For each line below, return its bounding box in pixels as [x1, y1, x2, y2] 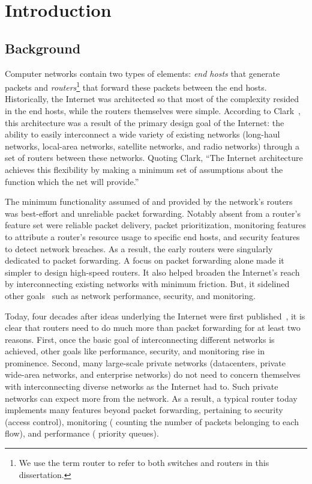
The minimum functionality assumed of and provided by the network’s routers [5, 195, 293, 208]
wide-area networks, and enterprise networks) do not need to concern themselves [5, 368, 301, 381]
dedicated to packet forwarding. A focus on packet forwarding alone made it [5, 254, 284, 267]
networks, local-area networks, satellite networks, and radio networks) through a [5, 139, 300, 152]
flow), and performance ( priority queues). [5, 427, 159, 440]
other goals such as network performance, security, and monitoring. [5, 289, 256, 301]
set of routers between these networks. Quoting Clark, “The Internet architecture [5, 151, 303, 164]
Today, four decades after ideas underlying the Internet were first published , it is [5, 309, 305, 322]
